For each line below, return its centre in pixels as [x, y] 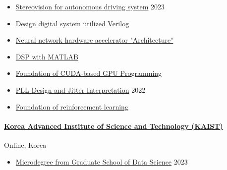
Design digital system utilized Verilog [72, 23]
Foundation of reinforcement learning [72, 106]
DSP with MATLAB [47, 56]
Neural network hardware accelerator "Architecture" [94, 40]
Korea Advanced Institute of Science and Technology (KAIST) [113, 126]
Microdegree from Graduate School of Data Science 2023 [102, 161]
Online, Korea [25, 144]
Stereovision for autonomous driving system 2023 [90, 6]
